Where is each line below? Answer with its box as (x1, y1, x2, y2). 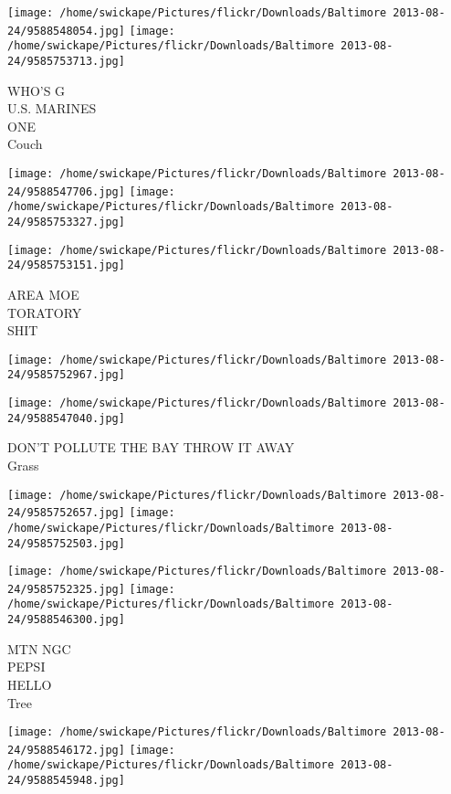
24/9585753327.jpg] (7, 215, 125, 228)
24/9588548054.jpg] (7, 24, 125, 37)
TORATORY (7, 302, 82, 322)
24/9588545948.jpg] (7, 774, 125, 788)
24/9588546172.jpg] (7, 743, 125, 757)
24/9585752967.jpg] (7, 368, 125, 382)
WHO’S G (7, 80, 66, 100)
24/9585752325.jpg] (7, 582, 125, 596)
